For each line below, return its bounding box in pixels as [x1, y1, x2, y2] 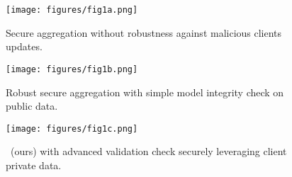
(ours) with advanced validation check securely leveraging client [10, 144, 287, 159]
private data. [6, 157, 62, 172]
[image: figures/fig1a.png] [6, 5, 138, 15]
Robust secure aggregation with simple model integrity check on [6, 84, 284, 99]
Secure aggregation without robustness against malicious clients [6, 25, 282, 40]
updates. [6, 39, 43, 54]
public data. [6, 98, 58, 113]
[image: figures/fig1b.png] [6, 64, 138, 74]
